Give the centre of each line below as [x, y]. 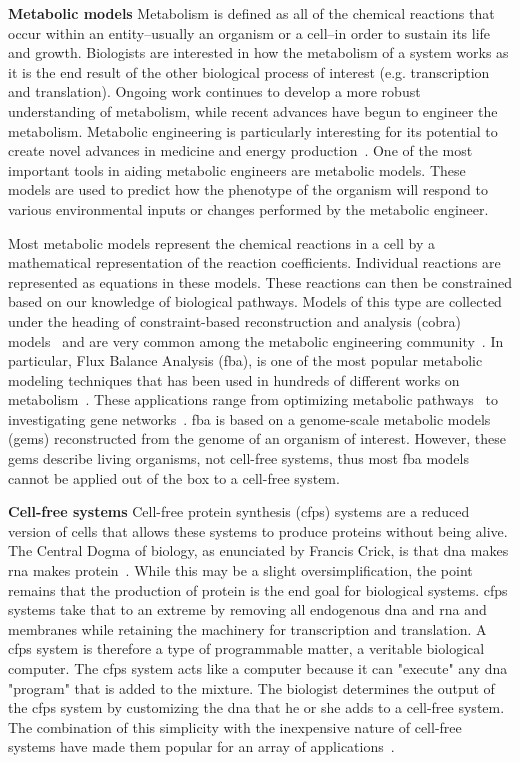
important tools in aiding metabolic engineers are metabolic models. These [237, 169]
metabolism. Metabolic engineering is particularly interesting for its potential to [253, 130]
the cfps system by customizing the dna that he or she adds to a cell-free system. [256, 707]
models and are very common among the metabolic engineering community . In [256, 340]
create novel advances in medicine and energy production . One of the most [240, 150]
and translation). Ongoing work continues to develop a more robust [214, 91]
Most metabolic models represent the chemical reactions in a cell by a [221, 242]
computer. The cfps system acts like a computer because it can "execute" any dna [258, 668]
